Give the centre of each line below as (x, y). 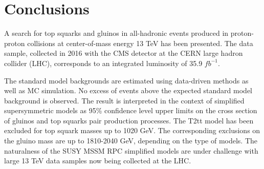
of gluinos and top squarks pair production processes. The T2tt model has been (129, 120)
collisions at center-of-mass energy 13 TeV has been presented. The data (140, 43)
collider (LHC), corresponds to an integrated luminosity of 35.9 (103, 63)
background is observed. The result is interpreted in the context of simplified (124, 100)
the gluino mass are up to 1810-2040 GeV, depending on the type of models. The (131, 141)
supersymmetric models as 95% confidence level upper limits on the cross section (131, 110)
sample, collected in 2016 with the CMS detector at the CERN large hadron (124, 53)
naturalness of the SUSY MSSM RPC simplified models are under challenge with (131, 150)
